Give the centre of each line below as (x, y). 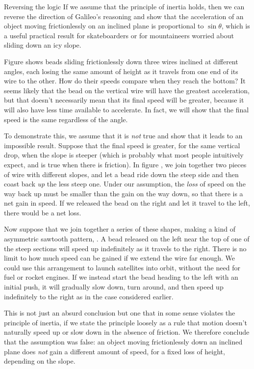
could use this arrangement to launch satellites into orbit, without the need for (122, 267)
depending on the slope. (40, 361)
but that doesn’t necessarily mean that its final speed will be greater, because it (124, 100)
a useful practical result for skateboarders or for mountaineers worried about (119, 35)
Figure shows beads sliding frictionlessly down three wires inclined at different (121, 61)
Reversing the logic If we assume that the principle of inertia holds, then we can (124, 6)
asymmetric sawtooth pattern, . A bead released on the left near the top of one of (127, 239)
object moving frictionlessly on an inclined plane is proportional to (104, 26)
